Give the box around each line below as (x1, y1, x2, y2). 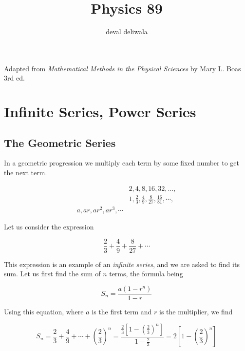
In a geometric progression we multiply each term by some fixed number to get (4, 158, 239, 168)
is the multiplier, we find (159, 307, 233, 317)
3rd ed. (4, 73, 25, 83)
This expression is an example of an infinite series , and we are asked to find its (4, 259, 240, 269)
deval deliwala (106, 26, 148, 37)
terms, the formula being (109, 268, 183, 279)
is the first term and (92, 307, 152, 317)
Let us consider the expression (4, 222, 94, 232)
